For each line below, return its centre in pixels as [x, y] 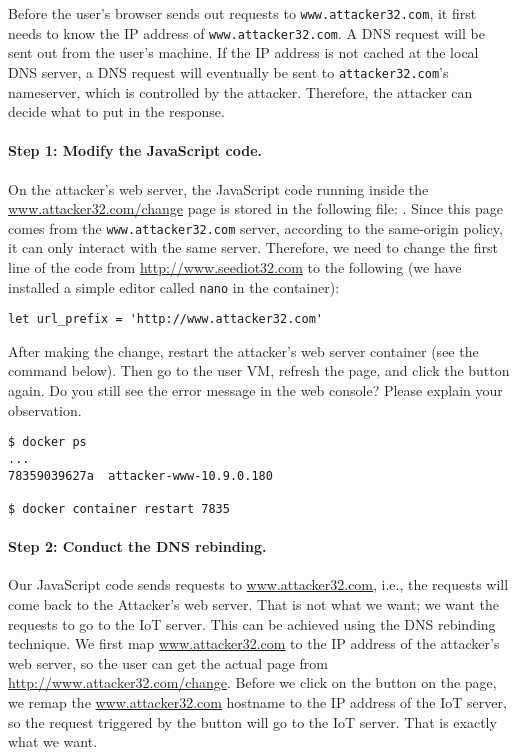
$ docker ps [47, 442]
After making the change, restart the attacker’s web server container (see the [243, 350]
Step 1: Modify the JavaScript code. [135, 150]
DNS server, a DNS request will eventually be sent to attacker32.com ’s [228, 71]
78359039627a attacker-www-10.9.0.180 [140, 475]
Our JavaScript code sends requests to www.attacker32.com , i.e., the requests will [258, 584]
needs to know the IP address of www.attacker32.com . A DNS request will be [246, 32]
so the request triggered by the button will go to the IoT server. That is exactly [252, 721]
